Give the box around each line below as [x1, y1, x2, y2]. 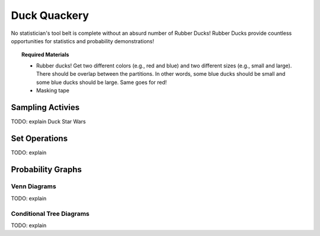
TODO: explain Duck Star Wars [11, 118, 86, 125]
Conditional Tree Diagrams [11, 209, 90, 218]
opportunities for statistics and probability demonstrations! [11, 37, 154, 44]
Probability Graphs [11, 164, 82, 174]
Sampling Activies [11, 102, 80, 112]
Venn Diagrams [11, 182, 56, 190]
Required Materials [21, 51, 69, 59]
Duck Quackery [11, 9, 89, 22]
